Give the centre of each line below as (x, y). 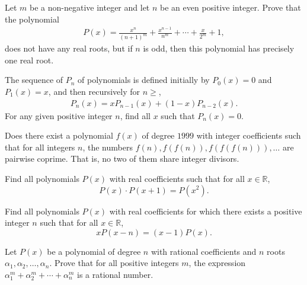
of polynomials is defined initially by (144, 80)
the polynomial (32, 19)
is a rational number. (115, 274)
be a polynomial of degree (94, 251)
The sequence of (34, 80)
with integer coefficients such (249, 135)
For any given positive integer (59, 115)
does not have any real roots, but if (69, 48)
